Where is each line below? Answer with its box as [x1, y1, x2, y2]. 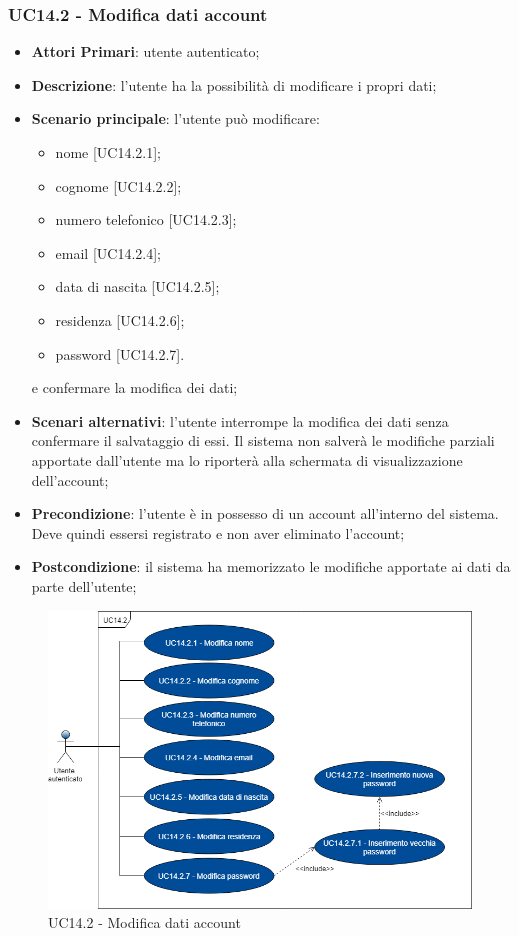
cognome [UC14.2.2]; [55, 175, 182, 196]
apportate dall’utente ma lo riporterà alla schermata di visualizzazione [31, 449, 463, 470]
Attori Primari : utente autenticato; [31, 41, 260, 62]
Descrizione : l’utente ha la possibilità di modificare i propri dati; [31, 74, 437, 95]
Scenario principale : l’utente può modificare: [31, 108, 320, 129]
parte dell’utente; [31, 575, 137, 596]
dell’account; [31, 469, 109, 490]
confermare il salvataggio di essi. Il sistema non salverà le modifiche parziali [31, 430, 495, 451]
